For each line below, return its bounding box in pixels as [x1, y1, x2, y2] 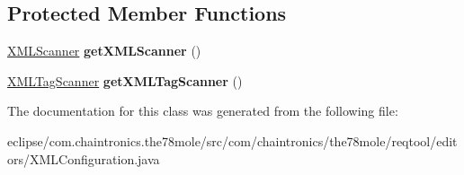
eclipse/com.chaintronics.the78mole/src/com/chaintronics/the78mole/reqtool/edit [7, 131, 458, 150]
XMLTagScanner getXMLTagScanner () [7, 71, 243, 90]
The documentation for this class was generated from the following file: [7, 101, 398, 120]
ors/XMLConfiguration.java [7, 149, 160, 168]
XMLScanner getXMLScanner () [7, 41, 201, 60]
